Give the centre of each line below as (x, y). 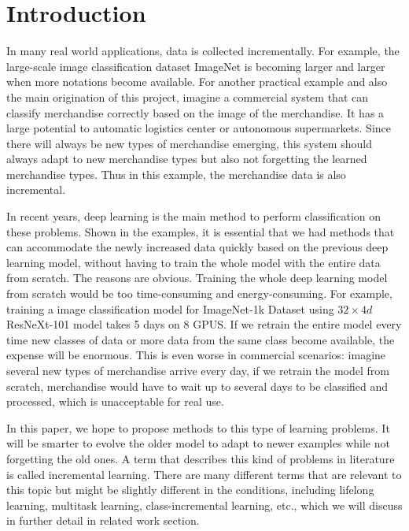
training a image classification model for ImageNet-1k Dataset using (170, 308)
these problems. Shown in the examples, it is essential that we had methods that (201, 231)
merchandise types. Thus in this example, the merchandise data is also (176, 174)
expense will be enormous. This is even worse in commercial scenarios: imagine (196, 355)
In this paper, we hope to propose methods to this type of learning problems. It (198, 427)
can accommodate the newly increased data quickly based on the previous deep (197, 247)
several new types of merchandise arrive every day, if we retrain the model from (198, 370)
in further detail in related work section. (103, 520)
